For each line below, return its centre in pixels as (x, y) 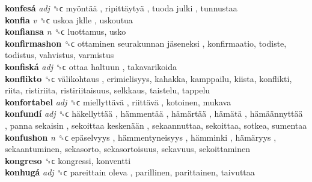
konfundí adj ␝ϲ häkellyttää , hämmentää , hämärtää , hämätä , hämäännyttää (154, 113)
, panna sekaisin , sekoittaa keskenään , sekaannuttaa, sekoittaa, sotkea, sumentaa (156, 125)
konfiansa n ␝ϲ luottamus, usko (66, 31)
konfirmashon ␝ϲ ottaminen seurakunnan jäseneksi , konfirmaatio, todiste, (146, 43)
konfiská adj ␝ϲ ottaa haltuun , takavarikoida (91, 66)
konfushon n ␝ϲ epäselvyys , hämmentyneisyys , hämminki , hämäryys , (141, 137)
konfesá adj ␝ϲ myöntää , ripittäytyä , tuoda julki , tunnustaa (121, 8)
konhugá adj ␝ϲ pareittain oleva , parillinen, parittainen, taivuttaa (130, 172)
